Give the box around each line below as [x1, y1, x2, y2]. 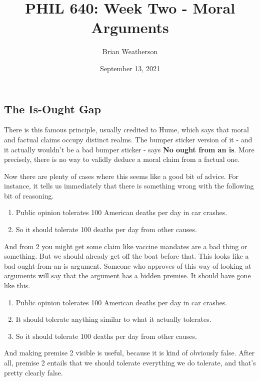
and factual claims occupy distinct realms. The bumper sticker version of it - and [4, 134, 252, 144]
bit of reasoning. [4, 190, 54, 201]
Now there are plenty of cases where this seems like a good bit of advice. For [4, 170, 238, 181]
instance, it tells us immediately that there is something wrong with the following [4, 180, 254, 191]
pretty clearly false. [4, 367, 63, 377]
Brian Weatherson [102, 46, 158, 57]
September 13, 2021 [100, 63, 160, 73]
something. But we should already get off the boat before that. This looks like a [4, 251, 249, 261]
